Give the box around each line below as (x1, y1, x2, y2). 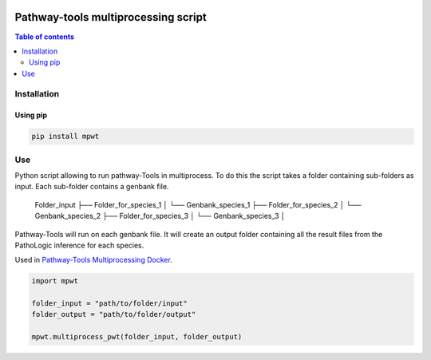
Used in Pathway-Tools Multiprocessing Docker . (14, 255, 173, 265)
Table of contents (14, 32, 75, 42)
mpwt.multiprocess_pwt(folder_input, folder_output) (31, 332, 243, 342)
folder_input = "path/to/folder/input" (31, 299, 188, 308)
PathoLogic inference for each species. (14, 240, 144, 250)
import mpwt (31, 276, 79, 286)
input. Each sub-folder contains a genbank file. (14, 182, 169, 192)
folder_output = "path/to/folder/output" (31, 310, 196, 319)
